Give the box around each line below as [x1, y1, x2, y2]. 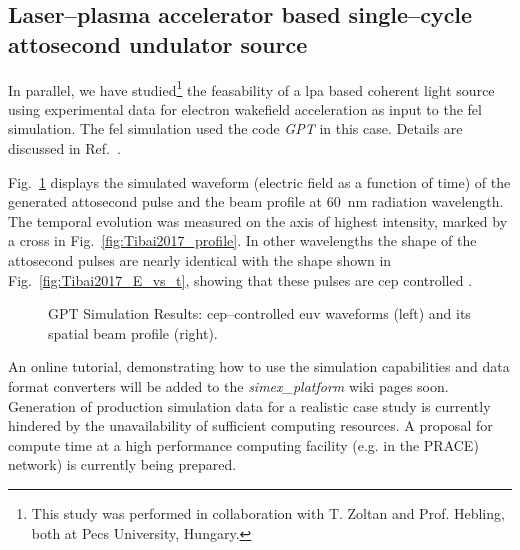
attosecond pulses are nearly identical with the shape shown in [8, 250, 392, 270]
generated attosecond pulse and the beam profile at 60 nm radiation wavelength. [8, 191, 504, 212]
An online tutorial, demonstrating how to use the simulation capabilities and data [8, 356, 510, 377]
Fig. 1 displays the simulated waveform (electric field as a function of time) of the [8, 171, 511, 192]
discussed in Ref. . [8, 138, 121, 159]
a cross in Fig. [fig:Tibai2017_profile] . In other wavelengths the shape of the [8, 230, 477, 251]
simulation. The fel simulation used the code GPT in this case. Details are [8, 118, 463, 139]
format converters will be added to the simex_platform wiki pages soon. [8, 375, 449, 396]
